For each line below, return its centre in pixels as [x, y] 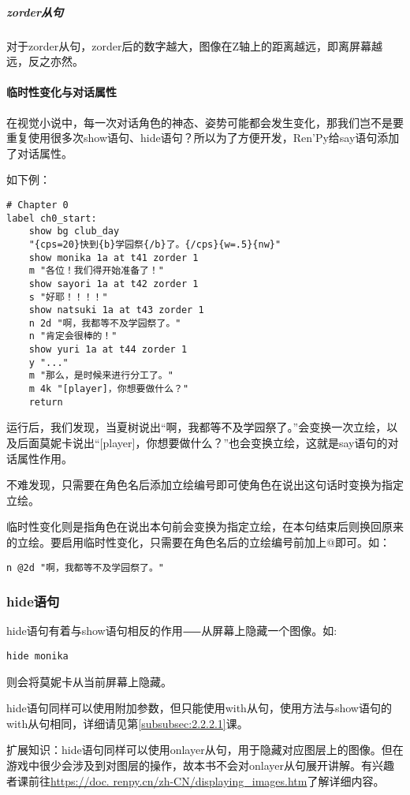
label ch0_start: [52, 218]
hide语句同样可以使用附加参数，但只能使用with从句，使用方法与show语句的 [199, 708]
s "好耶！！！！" [68, 297]
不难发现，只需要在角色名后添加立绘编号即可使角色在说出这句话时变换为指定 [205, 485]
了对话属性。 [39, 153]
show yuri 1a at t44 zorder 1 [108, 350]
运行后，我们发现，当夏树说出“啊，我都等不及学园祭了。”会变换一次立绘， [197, 427]
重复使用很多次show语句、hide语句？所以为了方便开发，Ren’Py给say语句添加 [203, 138]
